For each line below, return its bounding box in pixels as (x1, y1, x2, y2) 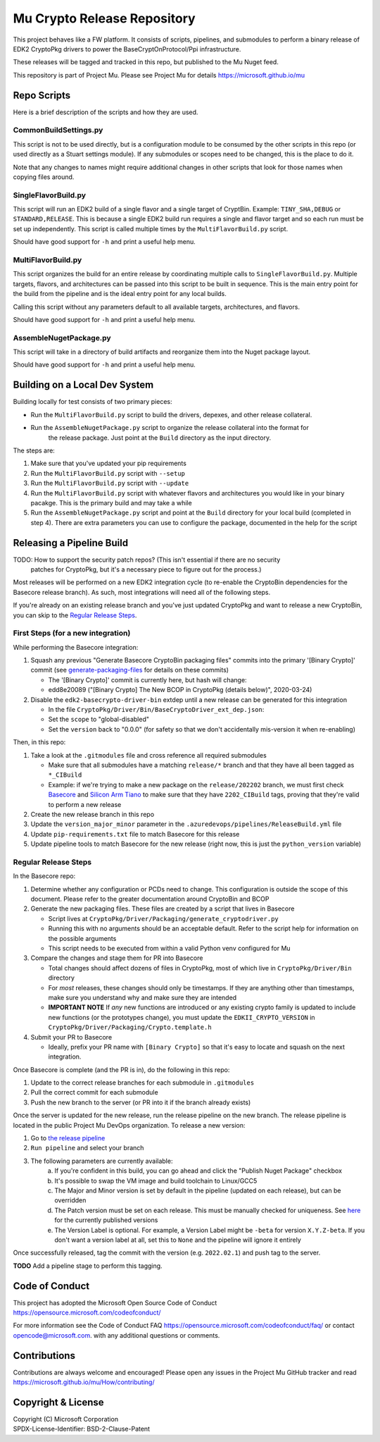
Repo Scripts (13, 89, 71, 101)
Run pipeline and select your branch (30, 1144, 144, 1152)
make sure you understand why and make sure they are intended (48, 993, 237, 1002)
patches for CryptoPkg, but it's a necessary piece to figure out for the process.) (30, 565, 262, 574)
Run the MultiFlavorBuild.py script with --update (30, 479, 189, 488)
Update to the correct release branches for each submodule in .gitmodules (30, 1078, 255, 1087)
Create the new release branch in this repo (30, 810, 155, 818)
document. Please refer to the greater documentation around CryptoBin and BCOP (30, 895, 270, 904)
